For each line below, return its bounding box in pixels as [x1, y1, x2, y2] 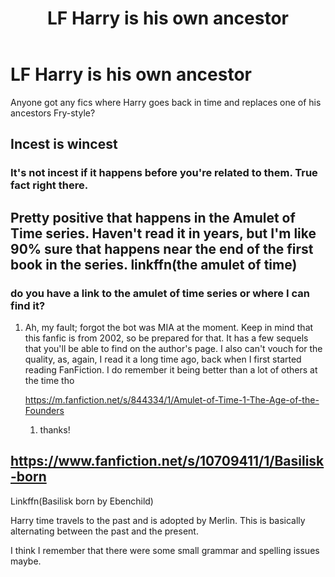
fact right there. [10, 178, 89, 192]
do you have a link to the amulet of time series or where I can [10, 286, 310, 300]
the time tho [24, 374, 75, 386]
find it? [10, 298, 46, 312]
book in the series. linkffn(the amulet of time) [10, 256, 298, 273]
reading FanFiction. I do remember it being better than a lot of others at [24, 363, 318, 376]
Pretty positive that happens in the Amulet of [10, 209, 296, 226]
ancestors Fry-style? [10, 107, 96, 119]
